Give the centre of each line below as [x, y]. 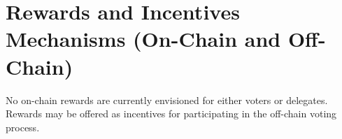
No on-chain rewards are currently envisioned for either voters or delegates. [167, 100]
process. [23, 127]
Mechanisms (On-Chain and [143, 39]
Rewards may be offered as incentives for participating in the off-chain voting [171, 114]
